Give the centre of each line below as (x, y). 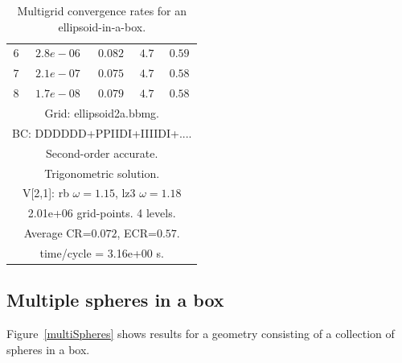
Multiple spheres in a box (115, 300)
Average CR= (57, 233)
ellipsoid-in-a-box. (102, 26)
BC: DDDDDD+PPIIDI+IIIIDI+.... (102, 132)
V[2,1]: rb (45, 193)
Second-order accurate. (102, 153)
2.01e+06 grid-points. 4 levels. (102, 213)
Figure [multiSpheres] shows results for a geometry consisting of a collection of (201, 334)
